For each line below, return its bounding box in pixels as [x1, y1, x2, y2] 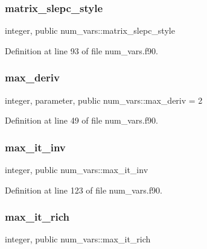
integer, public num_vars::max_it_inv [5, 163, 148, 176]
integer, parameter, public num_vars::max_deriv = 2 [5, 93, 203, 106]
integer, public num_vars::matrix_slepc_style [5, 24, 175, 37]
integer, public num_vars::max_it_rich [5, 233, 151, 245]
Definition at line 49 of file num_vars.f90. [5, 114, 158, 127]
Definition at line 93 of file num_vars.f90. [5, 44, 158, 57]
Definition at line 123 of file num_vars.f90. [5, 183, 162, 196]
